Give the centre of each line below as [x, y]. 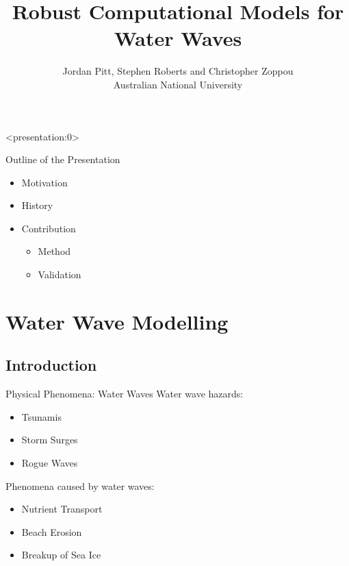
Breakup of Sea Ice [61, 555]
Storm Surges [50, 440]
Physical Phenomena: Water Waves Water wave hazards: [125, 394]
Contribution [49, 228]
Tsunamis [41, 416]
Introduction [51, 365]
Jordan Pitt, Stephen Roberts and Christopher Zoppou [178, 71]
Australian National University [178, 84]
